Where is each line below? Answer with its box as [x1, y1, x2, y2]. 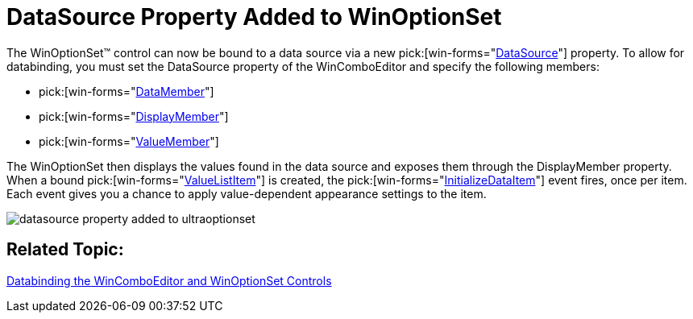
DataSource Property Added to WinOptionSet [6, 3, 502, 31]
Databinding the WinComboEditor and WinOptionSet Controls [6, 273, 332, 288]
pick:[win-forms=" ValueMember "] [39, 134, 219, 148]
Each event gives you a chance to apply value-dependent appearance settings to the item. [6, 186, 487, 201]
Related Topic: [6, 239, 124, 260]
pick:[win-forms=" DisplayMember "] [39, 109, 229, 123]
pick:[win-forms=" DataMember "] [39, 84, 214, 98]
